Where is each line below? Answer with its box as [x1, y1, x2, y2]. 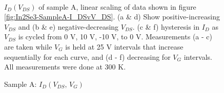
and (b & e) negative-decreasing [18, 21, 119, 32]
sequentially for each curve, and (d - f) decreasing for [4, 51, 171, 62]
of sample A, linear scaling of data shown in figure [38, 1, 196, 12]
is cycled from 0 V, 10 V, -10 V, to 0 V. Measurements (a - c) [18, 31, 212, 42]
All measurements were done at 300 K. [4, 61, 126, 72]
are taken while [4, 41, 52, 52]
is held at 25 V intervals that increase [65, 41, 184, 52]
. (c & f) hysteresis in [132, 21, 199, 32]
